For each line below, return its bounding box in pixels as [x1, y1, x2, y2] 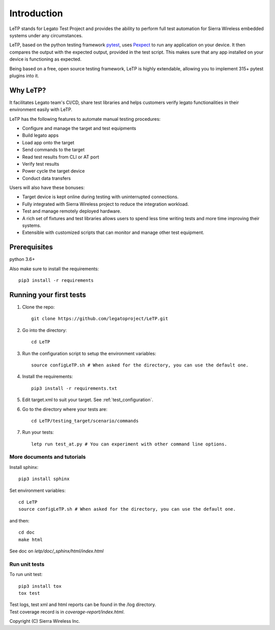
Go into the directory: [22, 327, 67, 333]
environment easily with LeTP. [9, 107, 72, 113]
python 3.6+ [9, 256, 35, 262]
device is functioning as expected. [9, 56, 81, 62]
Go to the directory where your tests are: [22, 406, 108, 412]
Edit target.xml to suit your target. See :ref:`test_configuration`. [22, 397, 154, 403]
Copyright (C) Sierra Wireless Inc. [9, 618, 80, 624]
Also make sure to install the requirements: [9, 266, 99, 272]
